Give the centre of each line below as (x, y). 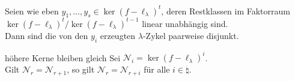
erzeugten (118, 35)
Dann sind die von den (47, 35)
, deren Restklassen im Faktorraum (226, 10)
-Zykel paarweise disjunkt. (191, 35)
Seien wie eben (32, 10)
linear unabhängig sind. (185, 23)
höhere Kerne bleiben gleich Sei (63, 57)
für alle (157, 69)
